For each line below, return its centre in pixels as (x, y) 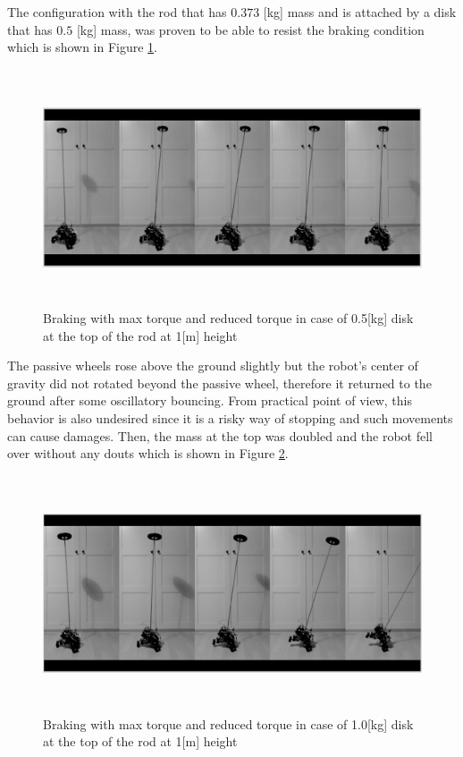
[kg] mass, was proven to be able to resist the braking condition (250, 29)
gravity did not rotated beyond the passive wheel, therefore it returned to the (219, 383)
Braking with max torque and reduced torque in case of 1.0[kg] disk (228, 723)
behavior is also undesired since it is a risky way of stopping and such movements (230, 417)
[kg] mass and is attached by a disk (360, 12)
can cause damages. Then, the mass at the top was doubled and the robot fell (220, 435)
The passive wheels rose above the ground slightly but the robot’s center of (213, 366)
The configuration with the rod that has (117, 12)
